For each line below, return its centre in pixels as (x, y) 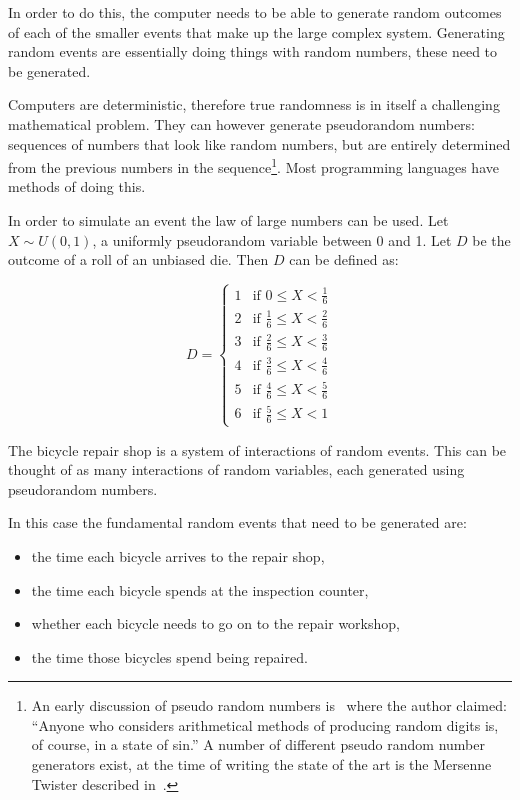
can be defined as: (344, 259)
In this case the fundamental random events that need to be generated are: (237, 522)
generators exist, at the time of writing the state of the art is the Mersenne (261, 764)
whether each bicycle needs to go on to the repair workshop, (215, 623)
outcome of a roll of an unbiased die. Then (138, 259)
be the (491, 239)
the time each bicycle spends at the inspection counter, (200, 589)
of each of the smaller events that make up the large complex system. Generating (256, 31)
